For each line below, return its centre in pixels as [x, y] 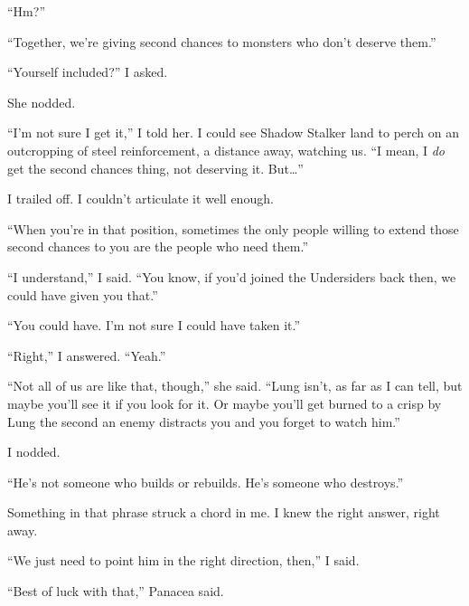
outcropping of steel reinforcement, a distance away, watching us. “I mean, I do [226, 150]
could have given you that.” [83, 294]
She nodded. [42, 102]
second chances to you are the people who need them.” [158, 246]
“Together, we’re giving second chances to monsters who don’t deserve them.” [222, 41]
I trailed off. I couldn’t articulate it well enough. [141, 199]
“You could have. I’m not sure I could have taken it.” [154, 325]
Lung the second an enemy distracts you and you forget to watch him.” [204, 421]
